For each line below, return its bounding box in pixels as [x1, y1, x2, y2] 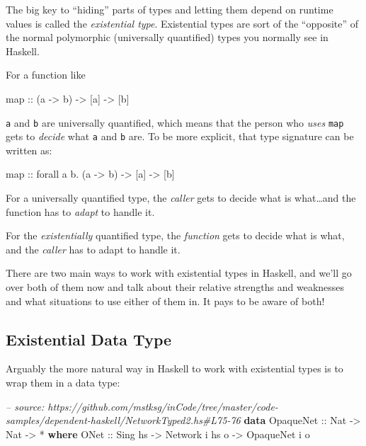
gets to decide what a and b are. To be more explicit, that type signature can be [6, 129, 354, 144]
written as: [6, 142, 52, 157]
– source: [6, 399, 45, 413]
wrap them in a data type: [6, 375, 120, 390]
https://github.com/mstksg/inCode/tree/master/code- [47, 399, 278, 413]
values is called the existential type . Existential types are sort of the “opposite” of [6, 16, 359, 30]
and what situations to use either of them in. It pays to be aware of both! [6, 293, 325, 308]
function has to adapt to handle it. [6, 204, 155, 219]
